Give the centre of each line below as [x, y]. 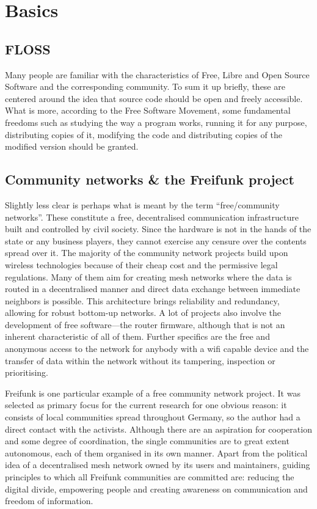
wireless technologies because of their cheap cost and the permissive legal [141, 264]
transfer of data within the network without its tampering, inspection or [140, 360]
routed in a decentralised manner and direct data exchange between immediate [153, 289]
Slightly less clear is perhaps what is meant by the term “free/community [142, 204]
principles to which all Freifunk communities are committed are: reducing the [150, 477]
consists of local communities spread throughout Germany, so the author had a [153, 417]
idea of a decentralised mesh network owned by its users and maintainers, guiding [158, 465]
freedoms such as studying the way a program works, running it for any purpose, [156, 122]
